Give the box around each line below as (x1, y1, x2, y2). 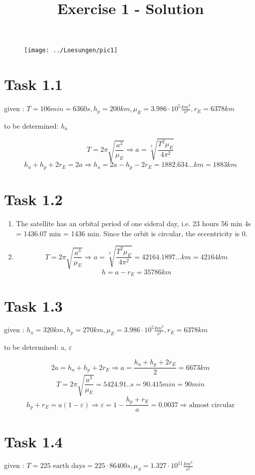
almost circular (189, 401, 235, 409)
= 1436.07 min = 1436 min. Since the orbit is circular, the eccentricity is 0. (16, 228, 247, 238)
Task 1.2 (4, 188, 63, 209)
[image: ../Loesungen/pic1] (24, 47, 118, 54)
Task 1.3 (4, 295, 63, 316)
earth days (53, 462, 85, 470)
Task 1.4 (4, 431, 63, 451)
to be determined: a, (4, 342, 67, 352)
